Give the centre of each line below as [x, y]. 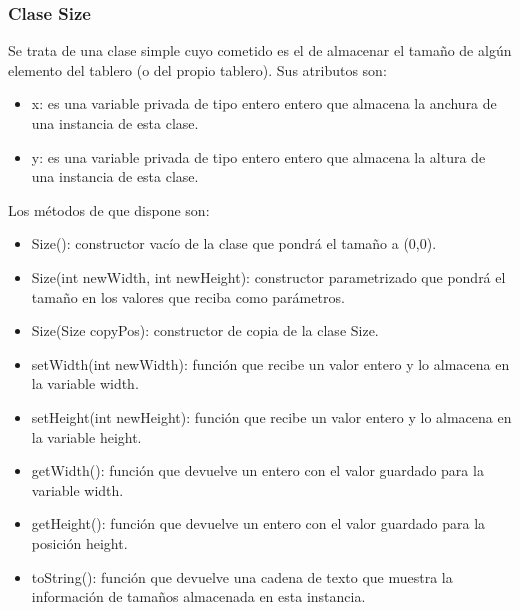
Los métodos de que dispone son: [109, 209]
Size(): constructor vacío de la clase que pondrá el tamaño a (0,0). [234, 243]
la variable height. [86, 436]
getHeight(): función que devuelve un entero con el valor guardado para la [258, 523]
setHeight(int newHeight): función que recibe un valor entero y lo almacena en [271, 416]
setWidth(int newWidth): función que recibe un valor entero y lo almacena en [270, 363]
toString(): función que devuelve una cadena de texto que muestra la [242, 576]
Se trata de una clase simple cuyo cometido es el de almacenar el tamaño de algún [260, 50]
